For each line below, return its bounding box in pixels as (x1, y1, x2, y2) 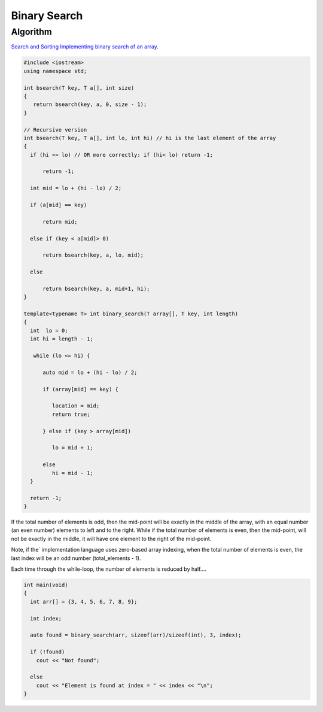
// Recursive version (23, 126, 87, 133)
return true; (51, 410, 90, 418)
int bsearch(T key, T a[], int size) (23, 84, 135, 91)
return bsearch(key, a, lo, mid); (42, 252, 144, 258)
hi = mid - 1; (51, 470, 94, 476)
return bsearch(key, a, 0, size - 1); (33, 101, 147, 108)
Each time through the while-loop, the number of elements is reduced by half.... (11, 565, 206, 573)
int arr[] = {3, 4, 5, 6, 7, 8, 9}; (30, 598, 138, 605)
